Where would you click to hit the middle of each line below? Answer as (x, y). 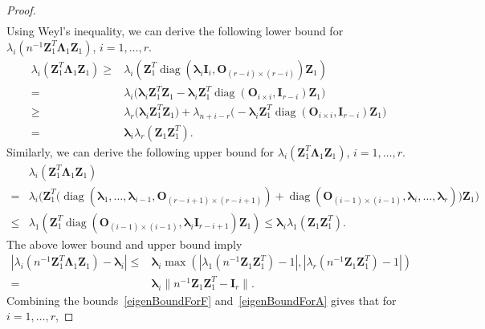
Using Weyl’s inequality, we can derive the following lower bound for (175, 31)
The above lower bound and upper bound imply (124, 244)
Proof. (21, 10)
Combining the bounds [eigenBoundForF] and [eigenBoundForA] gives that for (202, 300)
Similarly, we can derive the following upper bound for (141, 151)
